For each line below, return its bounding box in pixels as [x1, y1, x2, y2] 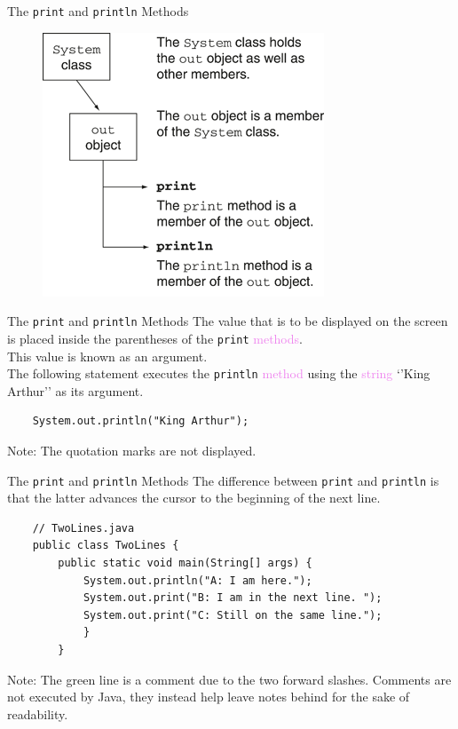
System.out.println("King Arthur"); [32, 415, 249, 428]
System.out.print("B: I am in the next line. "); [83, 591, 383, 605]
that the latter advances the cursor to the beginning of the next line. [7, 488, 381, 507]
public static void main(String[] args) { [58, 557, 312, 570]
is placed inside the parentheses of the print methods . [7, 329, 303, 347]
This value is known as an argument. [7, 346, 208, 365]
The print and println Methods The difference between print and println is [7, 471, 439, 489]
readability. [7, 704, 68, 723]
